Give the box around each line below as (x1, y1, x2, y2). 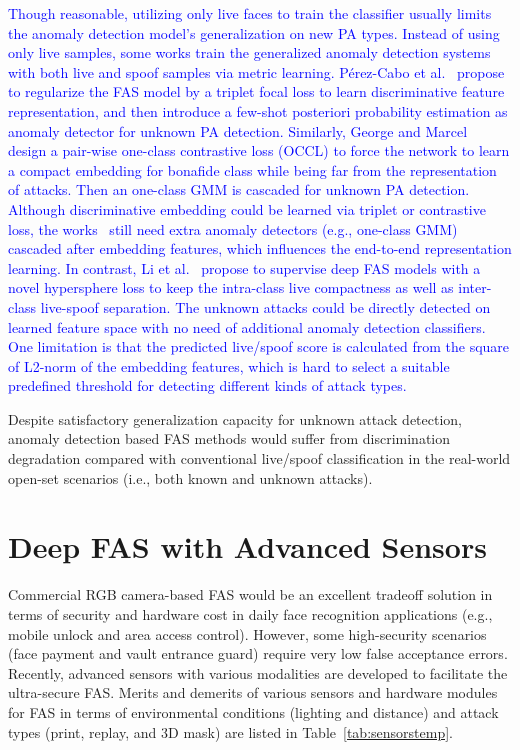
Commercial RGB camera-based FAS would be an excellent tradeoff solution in (8, 584, 493, 605)
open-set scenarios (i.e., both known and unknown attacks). (8, 467, 373, 488)
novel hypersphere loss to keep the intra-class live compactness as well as (8, 277, 454, 298)
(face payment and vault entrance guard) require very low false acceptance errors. (8, 643, 508, 664)
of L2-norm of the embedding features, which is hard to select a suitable (8, 355, 450, 376)
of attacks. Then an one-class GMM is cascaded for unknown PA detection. (8, 179, 470, 200)
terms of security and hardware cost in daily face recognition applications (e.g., (8, 603, 493, 624)
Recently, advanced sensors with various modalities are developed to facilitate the (8, 662, 508, 683)
